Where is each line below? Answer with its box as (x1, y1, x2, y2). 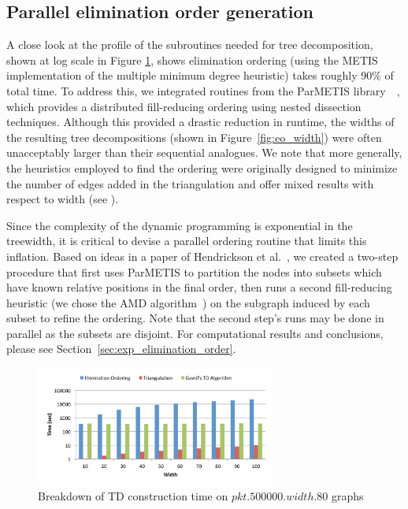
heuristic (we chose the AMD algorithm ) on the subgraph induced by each (6, 294, 370, 310)
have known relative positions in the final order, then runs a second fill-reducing (6, 279, 392, 295)
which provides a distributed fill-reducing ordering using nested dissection (6, 98, 362, 114)
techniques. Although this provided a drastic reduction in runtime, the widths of (6, 113, 395, 130)
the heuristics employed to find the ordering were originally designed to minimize (6, 159, 398, 176)
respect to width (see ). (6, 191, 119, 207)
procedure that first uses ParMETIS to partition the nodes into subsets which (6, 263, 382, 280)
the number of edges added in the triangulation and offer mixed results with (6, 175, 374, 191)
